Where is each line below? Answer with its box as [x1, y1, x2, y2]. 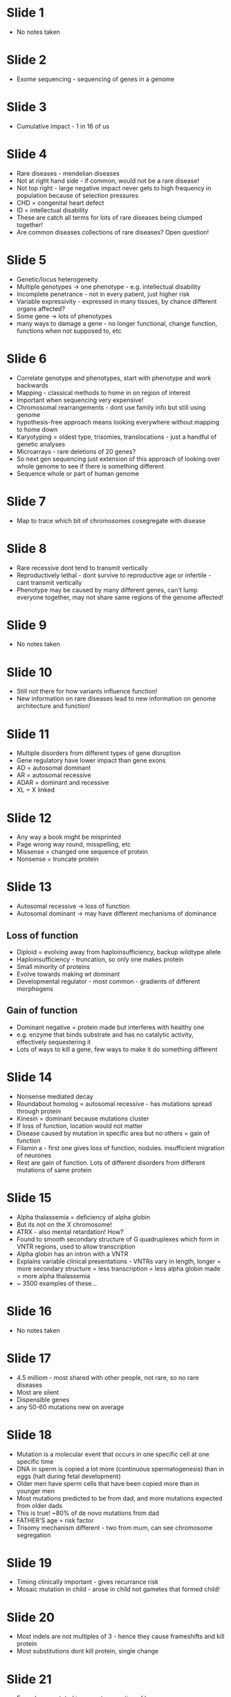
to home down [16, 425, 58, 433]
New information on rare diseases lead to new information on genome [16, 694, 216, 703]
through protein [16, 1107, 62, 1115]
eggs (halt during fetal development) [16, 1472, 121, 1480]
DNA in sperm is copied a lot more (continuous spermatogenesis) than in [16, 1464, 224, 1473]
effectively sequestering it [16, 1037, 91, 1046]
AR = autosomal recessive [16, 771, 91, 779]
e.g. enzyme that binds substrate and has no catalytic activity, [16, 1030, 194, 1039]
